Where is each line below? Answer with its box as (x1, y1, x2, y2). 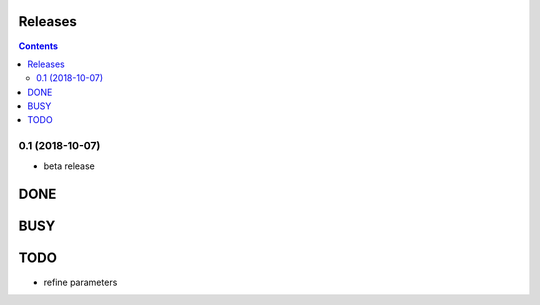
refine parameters (43, 276, 118, 288)
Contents (18, 40, 59, 52)
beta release (43, 160, 95, 172)
